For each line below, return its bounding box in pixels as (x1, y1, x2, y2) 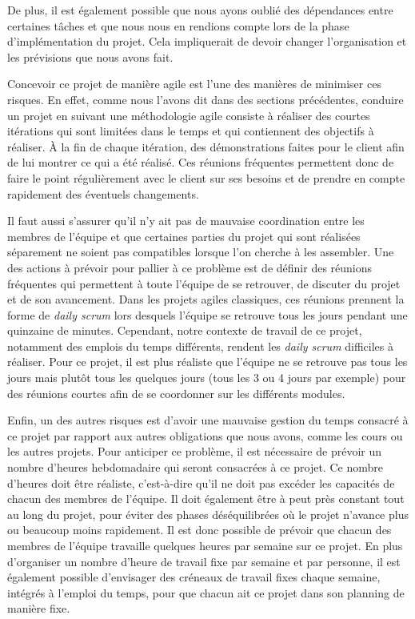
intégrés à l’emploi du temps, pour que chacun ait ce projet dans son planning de (7, 584, 405, 601)
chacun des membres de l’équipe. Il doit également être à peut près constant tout (7, 490, 405, 507)
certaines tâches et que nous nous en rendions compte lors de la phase (7, 17, 349, 34)
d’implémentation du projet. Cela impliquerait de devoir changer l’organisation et (7, 33, 407, 50)
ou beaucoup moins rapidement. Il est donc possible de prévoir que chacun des (7, 521, 392, 538)
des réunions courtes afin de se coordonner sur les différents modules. (7, 384, 345, 401)
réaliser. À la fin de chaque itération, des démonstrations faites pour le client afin (7, 138, 405, 155)
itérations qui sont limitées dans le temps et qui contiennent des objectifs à (7, 123, 374, 139)
